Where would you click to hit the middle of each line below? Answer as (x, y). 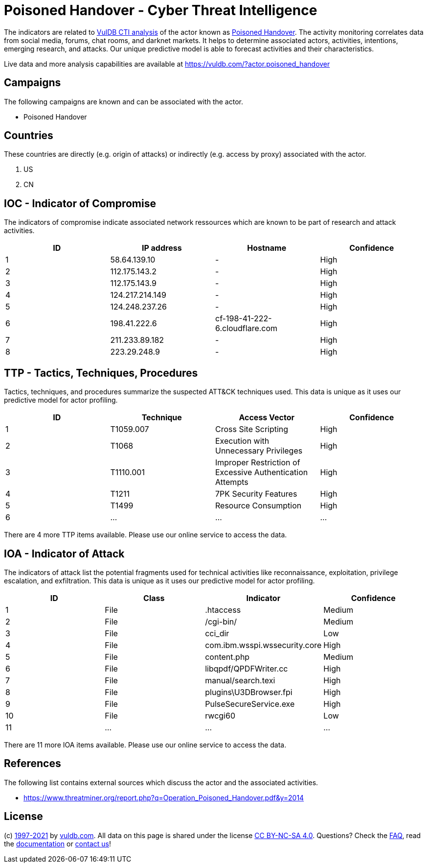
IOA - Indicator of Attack (64, 554)
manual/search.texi (240, 680)
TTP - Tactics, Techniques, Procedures (101, 373)
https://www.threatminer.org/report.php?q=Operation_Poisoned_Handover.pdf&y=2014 (164, 797)
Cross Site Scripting (252, 429)
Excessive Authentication (262, 472)
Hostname (267, 248)
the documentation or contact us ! (57, 843)
